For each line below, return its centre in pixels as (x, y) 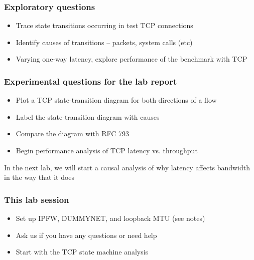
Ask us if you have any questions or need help (86, 235)
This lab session (37, 199)
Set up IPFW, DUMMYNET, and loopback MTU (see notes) (110, 218)
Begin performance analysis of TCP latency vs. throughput (107, 150)
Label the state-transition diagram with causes (88, 116)
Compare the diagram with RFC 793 (73, 134)
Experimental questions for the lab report (91, 81)
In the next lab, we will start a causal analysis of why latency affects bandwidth (127, 167)
